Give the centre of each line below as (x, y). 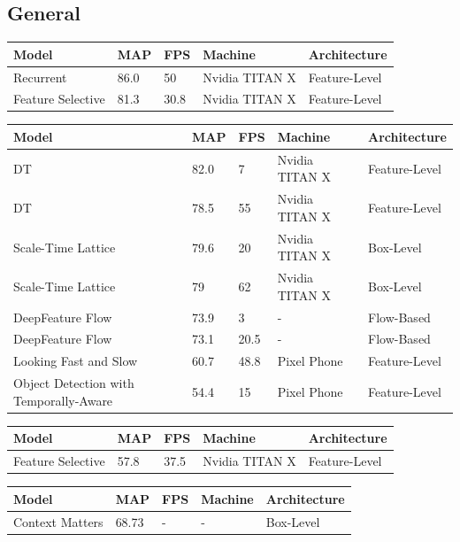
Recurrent (40, 77)
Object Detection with (74, 383)
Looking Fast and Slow (76, 361)
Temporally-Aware (63, 400)
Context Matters (58, 521)
